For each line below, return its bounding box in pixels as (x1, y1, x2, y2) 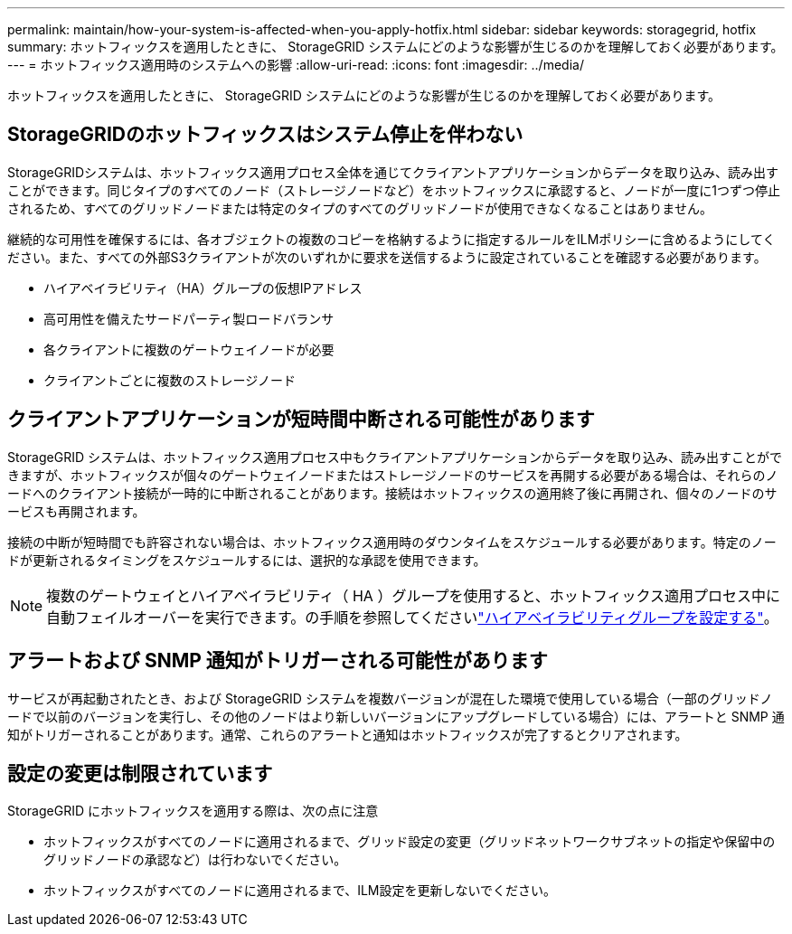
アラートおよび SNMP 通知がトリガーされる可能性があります (7, 649, 548, 673)
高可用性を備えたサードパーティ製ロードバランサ (43, 310, 335, 326)
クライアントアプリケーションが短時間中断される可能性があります (7, 408, 595, 431)
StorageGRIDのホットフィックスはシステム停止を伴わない (7, 123, 523, 146)
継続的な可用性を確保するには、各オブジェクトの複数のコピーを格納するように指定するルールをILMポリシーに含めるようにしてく (7, 231, 776, 247)
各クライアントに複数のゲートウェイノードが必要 (43, 341, 335, 357)
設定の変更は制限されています (7, 761, 273, 785)
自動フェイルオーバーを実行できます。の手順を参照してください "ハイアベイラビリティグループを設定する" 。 (46, 608, 778, 627)
